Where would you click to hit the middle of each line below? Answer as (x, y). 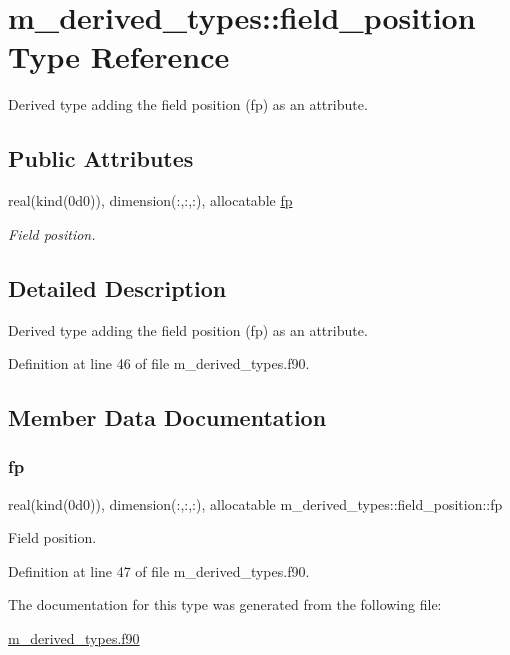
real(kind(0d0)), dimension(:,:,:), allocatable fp (150, 200)
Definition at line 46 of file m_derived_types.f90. (159, 363)
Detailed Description (117, 287)
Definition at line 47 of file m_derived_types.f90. (159, 570)
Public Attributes (101, 158)
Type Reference (119, 56)
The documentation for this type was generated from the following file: (225, 604)
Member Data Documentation (167, 417)
